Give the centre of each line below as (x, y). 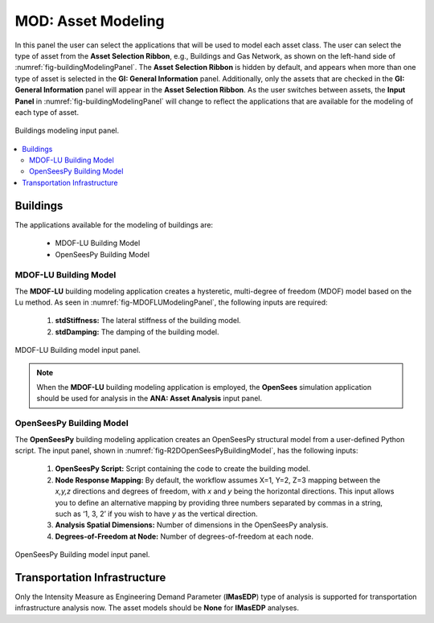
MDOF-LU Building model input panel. (78, 350)
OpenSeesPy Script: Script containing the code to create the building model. (183, 469)
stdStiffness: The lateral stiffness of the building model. (148, 321)
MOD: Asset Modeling (90, 21)
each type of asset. (47, 112)
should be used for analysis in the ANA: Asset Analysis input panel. (149, 399)
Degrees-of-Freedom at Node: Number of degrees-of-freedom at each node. (184, 536)
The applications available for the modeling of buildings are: (114, 224)
